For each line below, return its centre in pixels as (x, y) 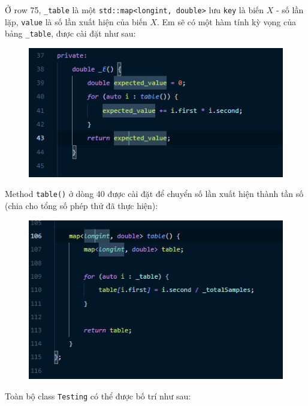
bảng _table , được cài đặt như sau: (70, 33)
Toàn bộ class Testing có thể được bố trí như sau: (98, 396)
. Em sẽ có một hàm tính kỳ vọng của (227, 21)
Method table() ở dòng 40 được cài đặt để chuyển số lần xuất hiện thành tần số (154, 194)
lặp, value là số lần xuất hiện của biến (76, 21)
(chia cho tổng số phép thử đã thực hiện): (81, 206)
